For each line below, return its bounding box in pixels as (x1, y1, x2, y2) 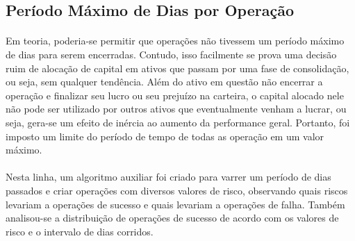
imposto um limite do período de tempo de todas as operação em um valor (6, 128, 324, 143)
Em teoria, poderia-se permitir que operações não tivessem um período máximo (6, 33, 345, 48)
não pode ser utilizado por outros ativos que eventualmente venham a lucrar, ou (6, 101, 347, 116)
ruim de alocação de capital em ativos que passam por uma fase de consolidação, (6, 60, 349, 75)
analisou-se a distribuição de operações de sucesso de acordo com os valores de (6, 210, 339, 225)
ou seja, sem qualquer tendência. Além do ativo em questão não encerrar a (6, 74, 323, 89)
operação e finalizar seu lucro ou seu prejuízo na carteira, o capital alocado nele (6, 88, 344, 102)
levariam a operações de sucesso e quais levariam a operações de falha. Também (6, 197, 345, 211)
